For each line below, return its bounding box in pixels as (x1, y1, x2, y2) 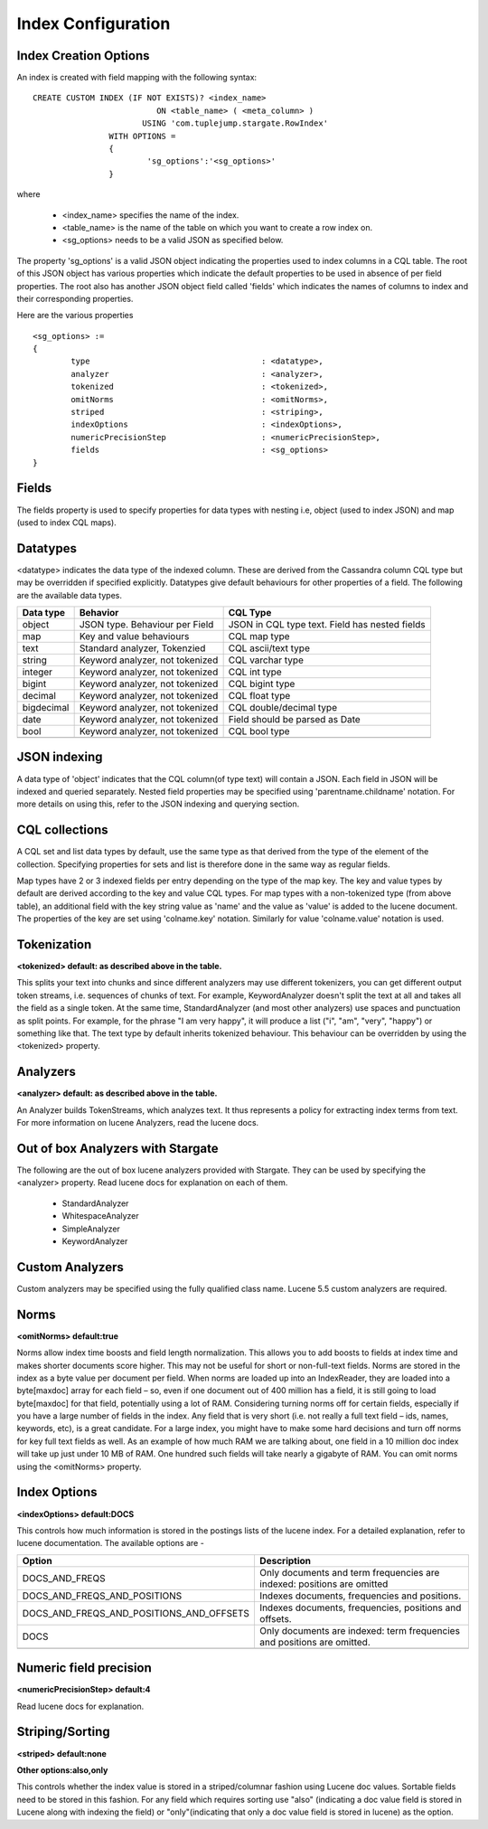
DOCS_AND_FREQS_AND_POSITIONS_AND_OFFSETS (22, 1607, 250, 1619)
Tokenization (16, 937, 92, 952)
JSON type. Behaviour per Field (79, 618, 214, 630)
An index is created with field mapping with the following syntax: (16, 72, 258, 83)
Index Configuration (16, 14, 171, 33)
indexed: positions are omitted (258, 1578, 389, 1590)
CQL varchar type (228, 654, 305, 666)
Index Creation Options (16, 48, 150, 63)
